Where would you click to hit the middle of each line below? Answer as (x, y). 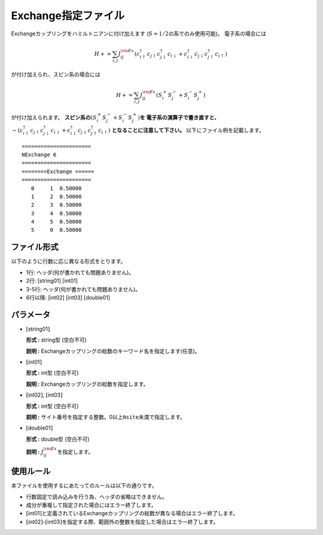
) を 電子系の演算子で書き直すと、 (179, 117)
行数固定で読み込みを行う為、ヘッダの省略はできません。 (97, 497)
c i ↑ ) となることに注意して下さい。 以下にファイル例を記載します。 (181, 131)
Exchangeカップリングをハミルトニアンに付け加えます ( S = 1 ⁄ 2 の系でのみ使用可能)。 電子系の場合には (138, 34)
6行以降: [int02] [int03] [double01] (68, 297)
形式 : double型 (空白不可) (58, 439)
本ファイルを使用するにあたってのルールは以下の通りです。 (84, 486)
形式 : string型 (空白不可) (56, 340)
